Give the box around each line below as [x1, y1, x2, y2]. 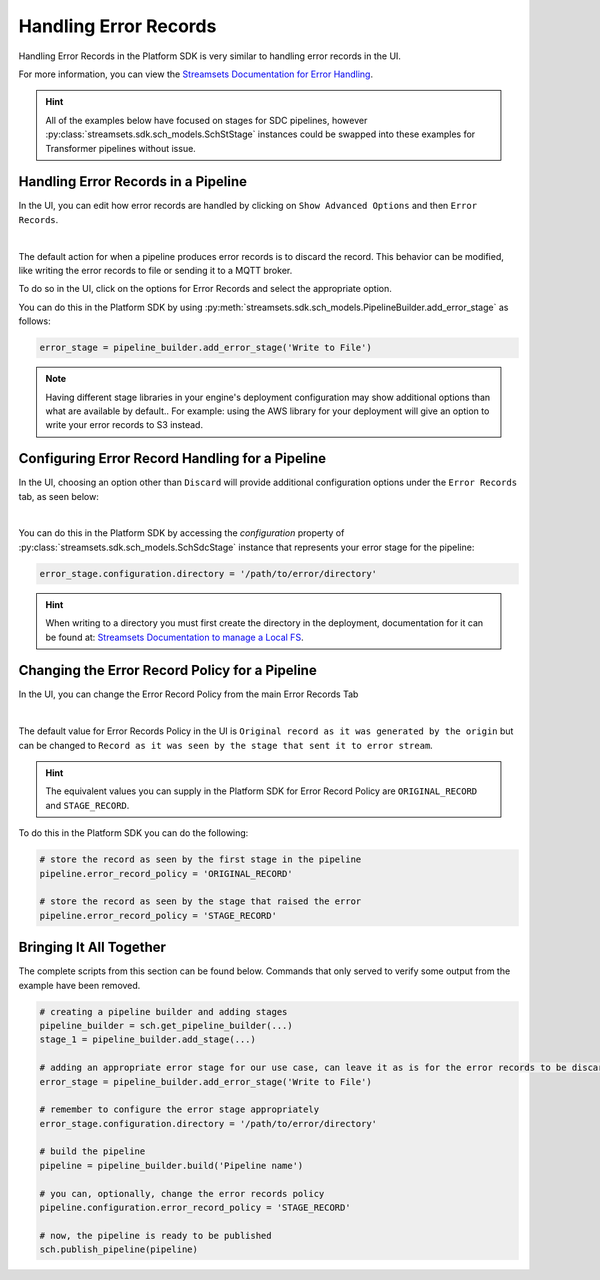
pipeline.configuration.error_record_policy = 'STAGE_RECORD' [39, 1202, 351, 1214]
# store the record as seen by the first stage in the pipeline [39, 854, 362, 865]
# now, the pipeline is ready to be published [39, 1230, 272, 1241]
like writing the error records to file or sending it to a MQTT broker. [18, 264, 293, 276]
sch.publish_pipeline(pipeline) [39, 1244, 199, 1255]
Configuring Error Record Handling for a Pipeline [18, 450, 327, 467]
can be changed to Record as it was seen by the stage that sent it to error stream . [18, 739, 434, 751]
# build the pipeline [39, 1146, 146, 1157]
